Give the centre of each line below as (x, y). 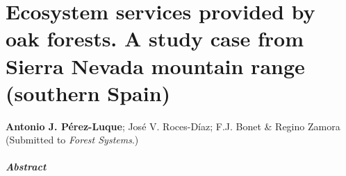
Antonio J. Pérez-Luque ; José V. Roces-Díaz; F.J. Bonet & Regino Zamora (173, 126)
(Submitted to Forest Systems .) (72, 140)
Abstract (26, 167)
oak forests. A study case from (155, 38)
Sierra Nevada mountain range (155, 65)
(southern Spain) (88, 93)
